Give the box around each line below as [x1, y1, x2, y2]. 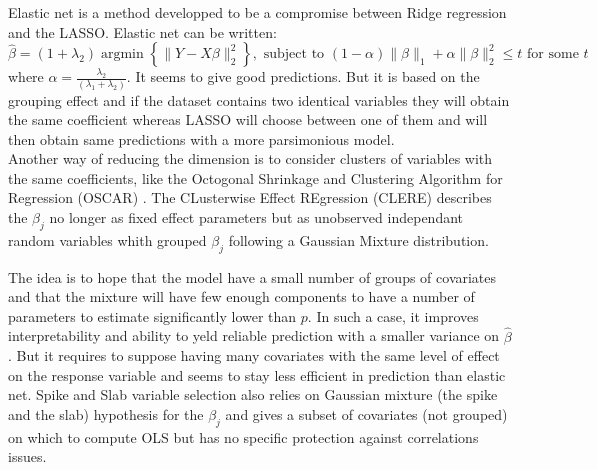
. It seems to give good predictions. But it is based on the [126, 66, 480, 87]
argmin [100, 47, 144, 62]
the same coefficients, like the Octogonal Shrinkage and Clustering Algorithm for [8, 167, 503, 188]
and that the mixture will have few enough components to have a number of [8, 286, 475, 307]
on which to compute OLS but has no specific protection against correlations [8, 426, 479, 447]
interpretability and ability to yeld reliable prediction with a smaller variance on [8, 325, 500, 346]
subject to [263, 47, 325, 62]
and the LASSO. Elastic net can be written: [8, 21, 277, 42]
